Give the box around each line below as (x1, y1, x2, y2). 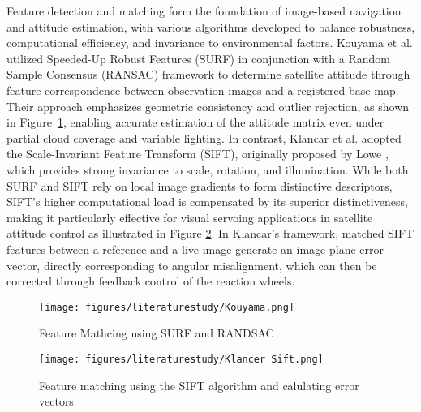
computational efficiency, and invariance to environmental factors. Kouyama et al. (6, 34, 413, 51)
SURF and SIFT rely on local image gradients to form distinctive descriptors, (6, 177, 393, 194)
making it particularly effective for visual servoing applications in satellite (6, 208, 373, 225)
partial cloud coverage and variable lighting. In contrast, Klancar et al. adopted (6, 129, 402, 146)
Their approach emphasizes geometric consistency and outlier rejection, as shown (6, 97, 410, 114)
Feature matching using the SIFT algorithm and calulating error (39, 376, 359, 393)
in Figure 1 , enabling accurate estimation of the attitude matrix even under (6, 114, 384, 131)
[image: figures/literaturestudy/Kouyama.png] (39, 301, 294, 313)
